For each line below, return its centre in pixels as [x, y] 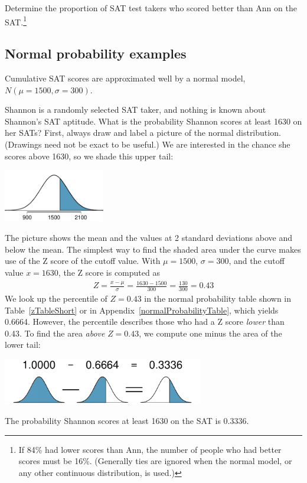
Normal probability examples [96, 53]
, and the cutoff [257, 261]
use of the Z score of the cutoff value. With [83, 261]
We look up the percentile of [56, 298]
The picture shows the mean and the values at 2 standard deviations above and [148, 238]
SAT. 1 [16, 21]
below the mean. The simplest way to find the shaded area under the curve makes [153, 249]
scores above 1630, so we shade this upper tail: [89, 156]
